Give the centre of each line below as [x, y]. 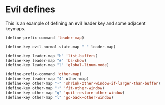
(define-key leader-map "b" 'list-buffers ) [52, 56]
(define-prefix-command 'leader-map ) [45, 38]
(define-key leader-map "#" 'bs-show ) [46, 61]
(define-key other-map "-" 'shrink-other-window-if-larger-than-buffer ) [83, 84]
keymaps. [15, 28]
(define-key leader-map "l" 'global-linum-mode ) [57, 65]
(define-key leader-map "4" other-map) [47, 79]
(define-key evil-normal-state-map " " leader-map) [60, 47]
